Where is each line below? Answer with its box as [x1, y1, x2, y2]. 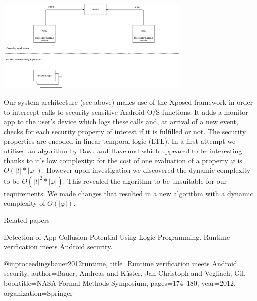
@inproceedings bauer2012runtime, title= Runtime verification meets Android [4, 258, 237, 268]
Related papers [4, 215, 50, 225]
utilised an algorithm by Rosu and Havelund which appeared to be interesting [4, 146, 242, 156]
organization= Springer [4, 287, 73, 298]
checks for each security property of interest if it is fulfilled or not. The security [4, 126, 246, 136]
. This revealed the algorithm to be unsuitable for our [63, 175, 227, 186]
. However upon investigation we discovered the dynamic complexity [42, 165, 251, 175]
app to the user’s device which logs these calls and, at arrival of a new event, [4, 116, 238, 127]
